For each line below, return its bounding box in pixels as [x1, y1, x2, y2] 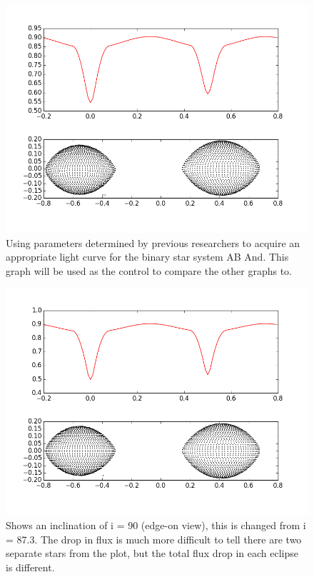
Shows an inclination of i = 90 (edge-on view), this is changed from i [6, 517, 306, 532]
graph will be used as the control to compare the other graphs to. [6, 263, 292, 278]
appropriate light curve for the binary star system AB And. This [6, 249, 289, 264]
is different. [6, 559, 55, 574]
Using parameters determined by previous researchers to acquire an [6, 235, 300, 250]
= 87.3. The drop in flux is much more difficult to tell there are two [6, 531, 302, 546]
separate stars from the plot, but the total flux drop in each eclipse [6, 546, 298, 561]
